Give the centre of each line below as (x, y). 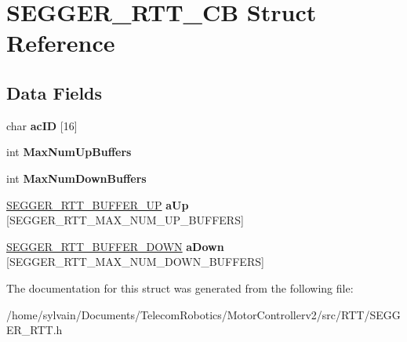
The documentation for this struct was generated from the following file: (180, 287)
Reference (61, 43)
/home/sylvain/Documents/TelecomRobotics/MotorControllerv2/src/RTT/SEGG (203, 314)
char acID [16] (42, 125)
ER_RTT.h (35, 330)
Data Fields (55, 92)
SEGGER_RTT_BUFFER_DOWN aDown (115, 246)
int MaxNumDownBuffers (76, 178)
